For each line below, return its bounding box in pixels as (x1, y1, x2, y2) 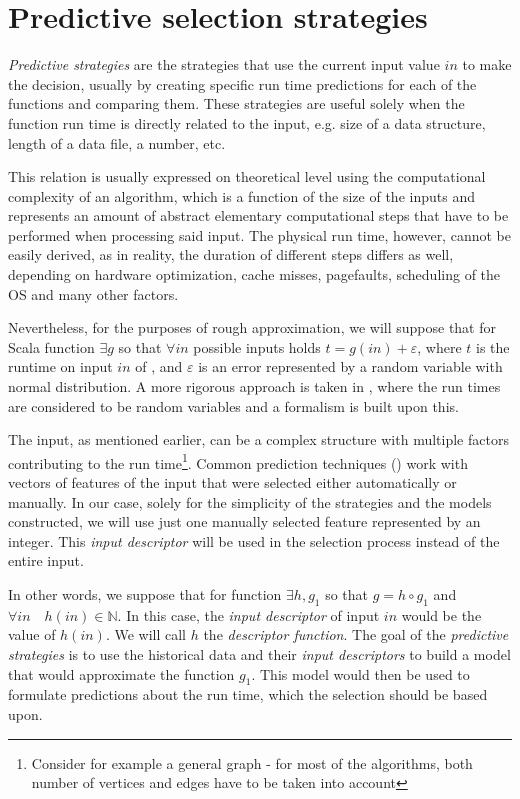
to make (462, 54, 512, 75)
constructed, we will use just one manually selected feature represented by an (8, 511, 481, 532)
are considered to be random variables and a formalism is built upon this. (8, 395, 459, 416)
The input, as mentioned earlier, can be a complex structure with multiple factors (8, 429, 509, 450)
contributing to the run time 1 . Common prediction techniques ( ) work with (8, 449, 468, 473)
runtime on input (8, 356, 113, 377)
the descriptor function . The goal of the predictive (203, 624, 509, 645)
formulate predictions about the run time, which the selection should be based (8, 684, 488, 705)
